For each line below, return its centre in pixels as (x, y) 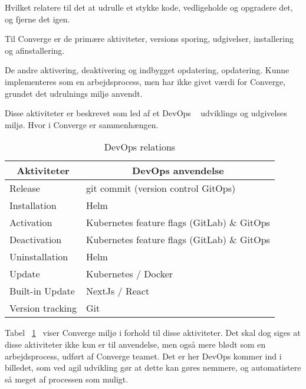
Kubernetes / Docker (129, 274)
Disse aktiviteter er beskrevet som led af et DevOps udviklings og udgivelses (146, 113)
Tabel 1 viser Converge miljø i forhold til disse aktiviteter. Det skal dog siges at (153, 333)
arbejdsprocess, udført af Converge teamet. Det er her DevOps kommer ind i (143, 356)
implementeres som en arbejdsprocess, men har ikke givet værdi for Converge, (145, 81)
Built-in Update (42, 291)
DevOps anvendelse (178, 171)
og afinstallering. (35, 50)
